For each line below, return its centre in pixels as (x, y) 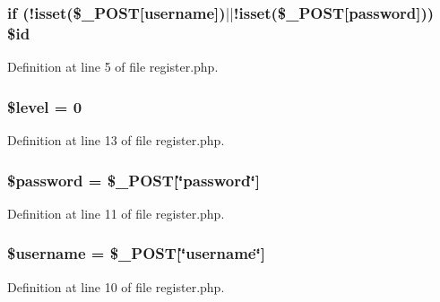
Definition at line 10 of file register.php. (116, 286)
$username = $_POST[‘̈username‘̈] (136, 253)
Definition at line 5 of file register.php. (113, 67)
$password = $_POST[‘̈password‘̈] (134, 180)
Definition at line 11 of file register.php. (116, 213)
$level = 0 (45, 106)
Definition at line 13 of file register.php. (116, 140)
